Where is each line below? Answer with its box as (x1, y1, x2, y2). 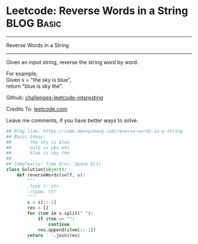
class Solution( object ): (6, 167, 67, 173)
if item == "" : (37, 216, 75, 222)
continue (48, 221, 70, 227)
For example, (6, 70, 38, 77)
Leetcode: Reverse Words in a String (6, 4, 189, 18)
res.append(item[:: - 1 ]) (37, 227, 96, 233)
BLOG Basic (6, 17, 62, 30)
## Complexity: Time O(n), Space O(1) (6, 161, 101, 167)
